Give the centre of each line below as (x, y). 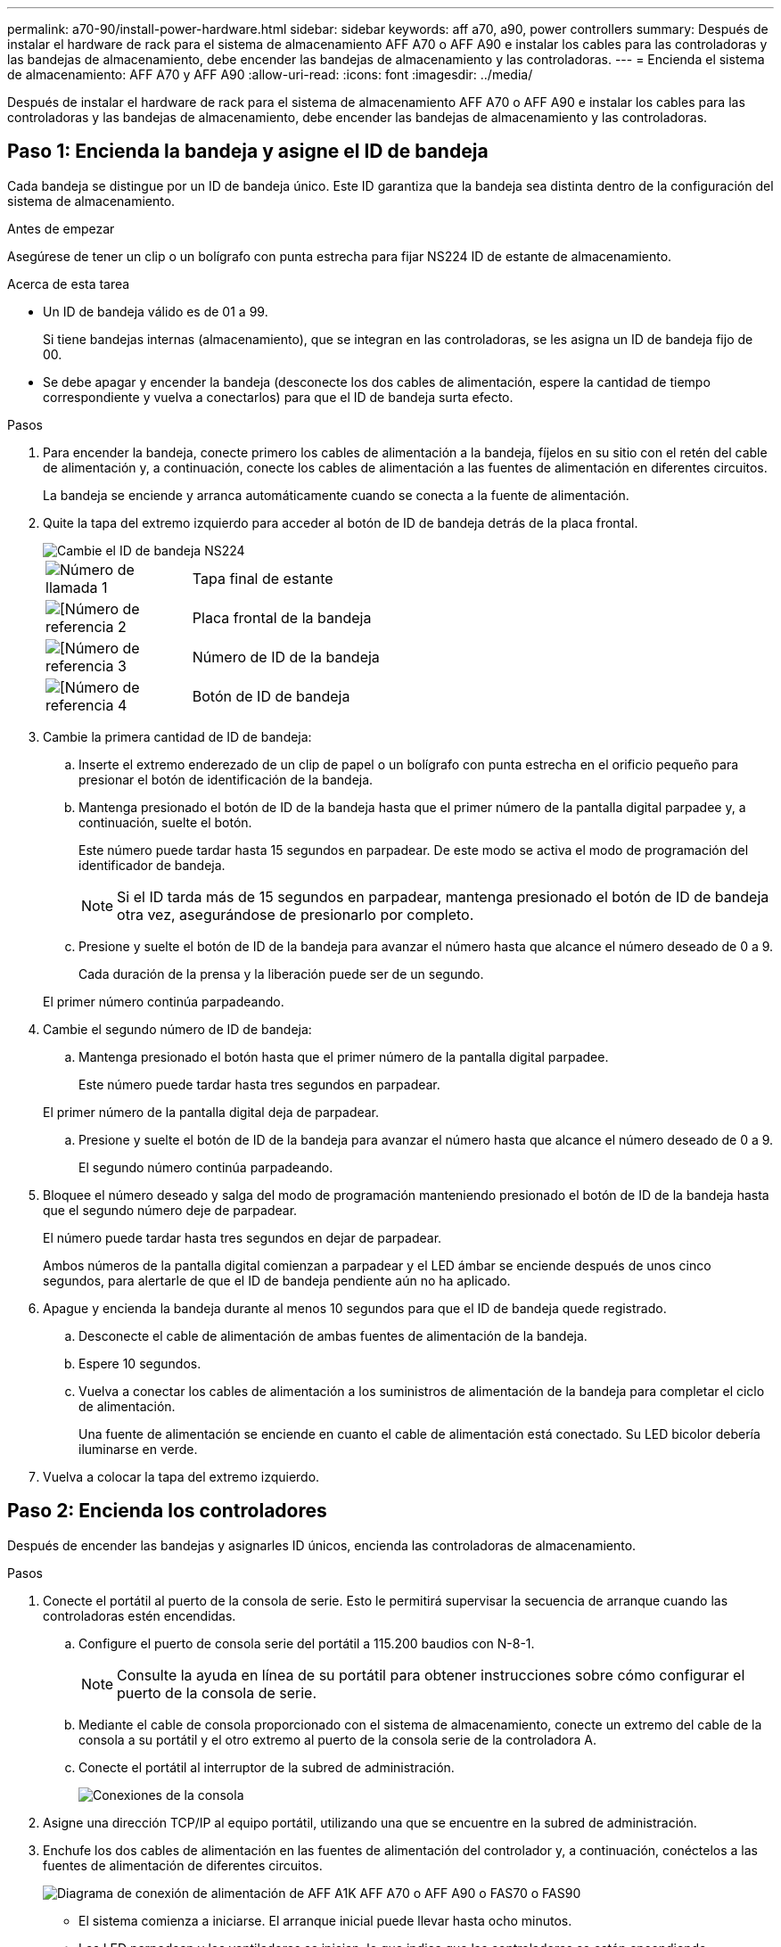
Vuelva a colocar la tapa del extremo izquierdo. (181, 1476)
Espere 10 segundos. (140, 1363)
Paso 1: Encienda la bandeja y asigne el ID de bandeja (248, 152)
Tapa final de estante (263, 578)
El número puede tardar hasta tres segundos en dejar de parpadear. (243, 1237)
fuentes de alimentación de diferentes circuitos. (183, 1865)
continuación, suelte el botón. (165, 822)
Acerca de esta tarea (69, 283)
